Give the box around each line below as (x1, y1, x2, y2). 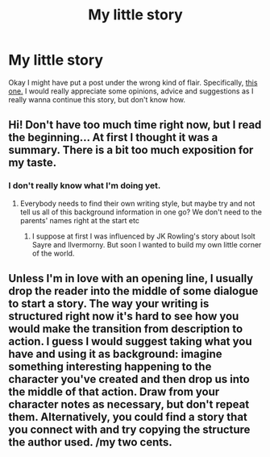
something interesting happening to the (8, 360, 212, 374)
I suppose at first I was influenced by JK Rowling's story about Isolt (31, 231, 255, 241)
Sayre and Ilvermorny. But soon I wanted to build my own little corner (31, 239, 262, 249)
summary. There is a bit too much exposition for (8, 143, 254, 157)
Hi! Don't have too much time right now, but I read (8, 118, 262, 132)
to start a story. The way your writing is (8, 297, 210, 311)
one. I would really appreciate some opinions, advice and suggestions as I (8, 86, 254, 96)
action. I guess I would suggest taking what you (8, 334, 252, 348)
